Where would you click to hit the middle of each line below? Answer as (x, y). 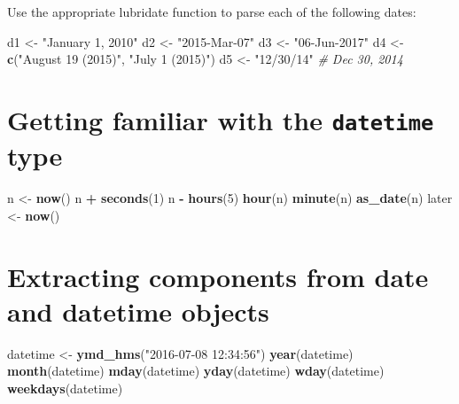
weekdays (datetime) (65, 388)
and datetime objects (138, 311)
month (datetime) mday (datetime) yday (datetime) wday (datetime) (196, 371)
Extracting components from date (218, 276)
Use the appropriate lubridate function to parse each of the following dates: (212, 12)
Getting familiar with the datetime (221, 119)
